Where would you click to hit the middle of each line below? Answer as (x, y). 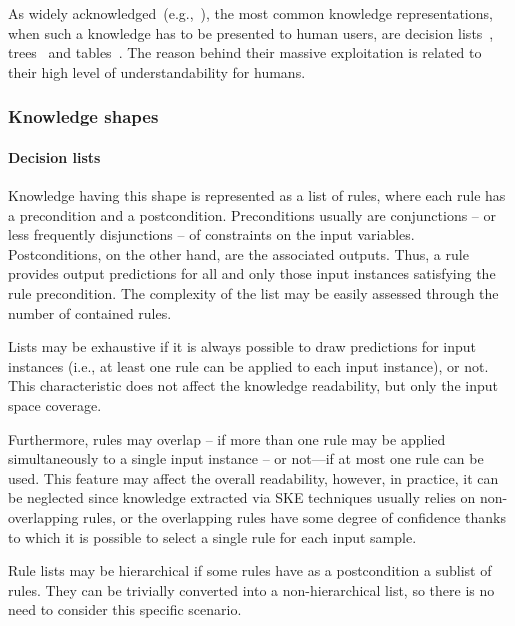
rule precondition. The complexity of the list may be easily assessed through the (253, 292)
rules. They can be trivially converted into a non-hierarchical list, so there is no (251, 589)
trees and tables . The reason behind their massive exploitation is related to (245, 52)
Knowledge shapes (83, 116)
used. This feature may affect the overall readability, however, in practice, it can (253, 477)
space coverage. (55, 404)
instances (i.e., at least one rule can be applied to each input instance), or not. (248, 365)
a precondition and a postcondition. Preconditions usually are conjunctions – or (252, 214)
